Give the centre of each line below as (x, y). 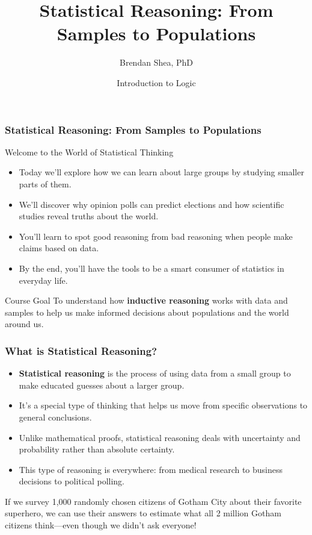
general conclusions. (55, 417)
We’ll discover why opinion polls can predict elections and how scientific (151, 204)
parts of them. (45, 183)
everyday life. (43, 280)
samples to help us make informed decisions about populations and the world (147, 312)
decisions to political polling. (72, 481)
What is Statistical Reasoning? (81, 350)
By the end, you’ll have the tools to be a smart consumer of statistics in (151, 268)
